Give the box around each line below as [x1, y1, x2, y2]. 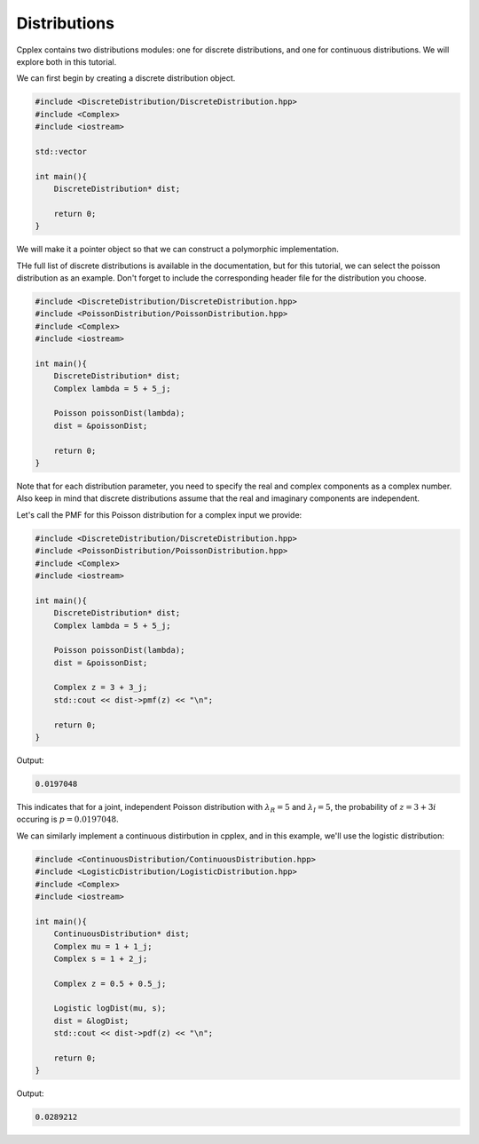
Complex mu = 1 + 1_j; [53, 941, 153, 951]
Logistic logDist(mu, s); [53, 1004, 167, 1013]
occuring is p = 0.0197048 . [16, 814, 119, 825]
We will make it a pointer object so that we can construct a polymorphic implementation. [16, 244, 339, 255]
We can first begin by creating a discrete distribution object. [16, 73, 236, 83]
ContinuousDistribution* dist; [53, 929, 190, 939]
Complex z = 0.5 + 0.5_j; [53, 978, 167, 989]
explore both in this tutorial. [16, 56, 117, 67]
